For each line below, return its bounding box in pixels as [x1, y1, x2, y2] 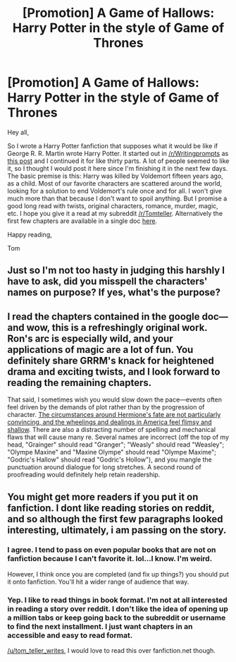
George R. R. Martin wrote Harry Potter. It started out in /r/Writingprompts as [7, 149, 229, 157]
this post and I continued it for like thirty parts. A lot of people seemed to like [7, 157, 230, 165]
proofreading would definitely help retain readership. [7, 471, 161, 479]
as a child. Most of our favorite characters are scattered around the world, [7, 179, 223, 188]
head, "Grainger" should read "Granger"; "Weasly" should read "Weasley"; [7, 440, 225, 449]
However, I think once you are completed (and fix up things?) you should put [7, 570, 229, 578]
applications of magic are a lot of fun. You [7, 344, 194, 356]
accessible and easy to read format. [7, 630, 133, 640]
